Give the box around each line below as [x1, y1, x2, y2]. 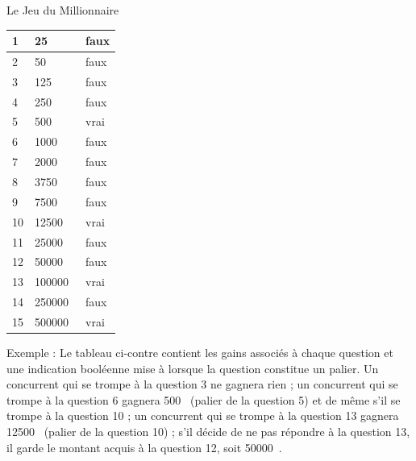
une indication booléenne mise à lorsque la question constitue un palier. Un [6, 359, 379, 376]
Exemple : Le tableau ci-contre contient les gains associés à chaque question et [6, 344, 393, 360]
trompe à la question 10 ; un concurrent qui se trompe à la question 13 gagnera [6, 407, 399, 424]
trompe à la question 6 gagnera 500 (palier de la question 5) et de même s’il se [6, 391, 401, 408]
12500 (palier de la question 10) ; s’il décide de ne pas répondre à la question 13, [6, 422, 410, 439]
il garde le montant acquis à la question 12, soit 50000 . [6, 438, 282, 455]
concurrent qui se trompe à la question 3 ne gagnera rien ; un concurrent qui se [6, 376, 398, 392]
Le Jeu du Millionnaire [6, 2, 119, 18]
